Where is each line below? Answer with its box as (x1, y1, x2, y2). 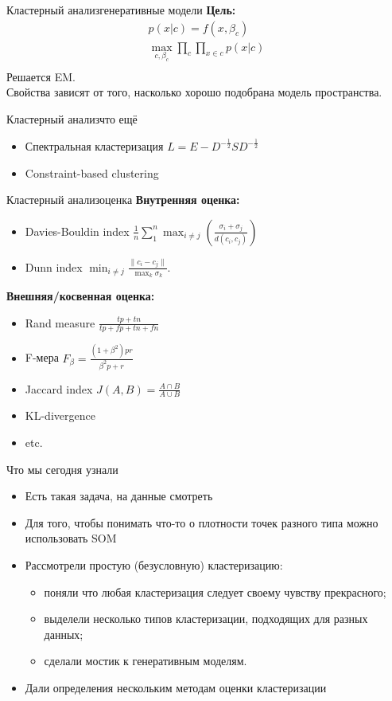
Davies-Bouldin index (25, 222, 130, 239)
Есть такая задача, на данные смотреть (25, 488, 213, 504)
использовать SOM (25, 530, 117, 546)
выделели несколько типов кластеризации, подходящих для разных (44, 610, 368, 627)
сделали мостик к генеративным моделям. (44, 652, 247, 669)
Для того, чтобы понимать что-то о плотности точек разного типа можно (25, 514, 378, 531)
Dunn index (25, 258, 83, 275)
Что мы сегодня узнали (6, 460, 118, 477)
